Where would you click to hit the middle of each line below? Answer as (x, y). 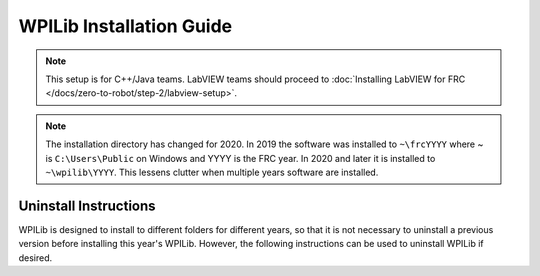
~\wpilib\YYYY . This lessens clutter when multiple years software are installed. (212, 172)
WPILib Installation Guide (125, 26)
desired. (35, 257)
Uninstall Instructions (87, 205)
